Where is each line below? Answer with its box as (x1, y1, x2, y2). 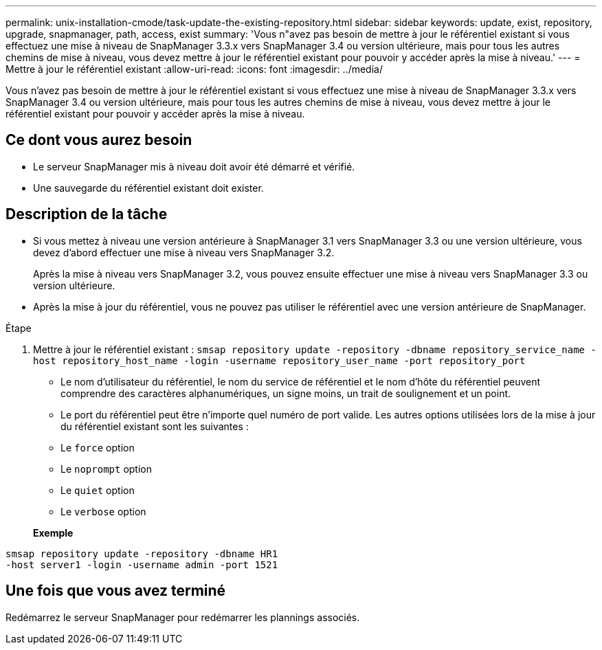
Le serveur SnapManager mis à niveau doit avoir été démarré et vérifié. (33, 160, 355, 172)
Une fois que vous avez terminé (5, 582, 226, 600)
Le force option (60, 441, 135, 453)
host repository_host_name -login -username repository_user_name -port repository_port (33, 355, 526, 366)
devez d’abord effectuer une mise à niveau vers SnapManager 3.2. (33, 246, 335, 258)
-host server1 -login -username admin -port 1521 (5, 559, 278, 570)
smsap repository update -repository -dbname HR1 (5, 548, 278, 559)
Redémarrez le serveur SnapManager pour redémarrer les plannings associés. (5, 611, 360, 623)
